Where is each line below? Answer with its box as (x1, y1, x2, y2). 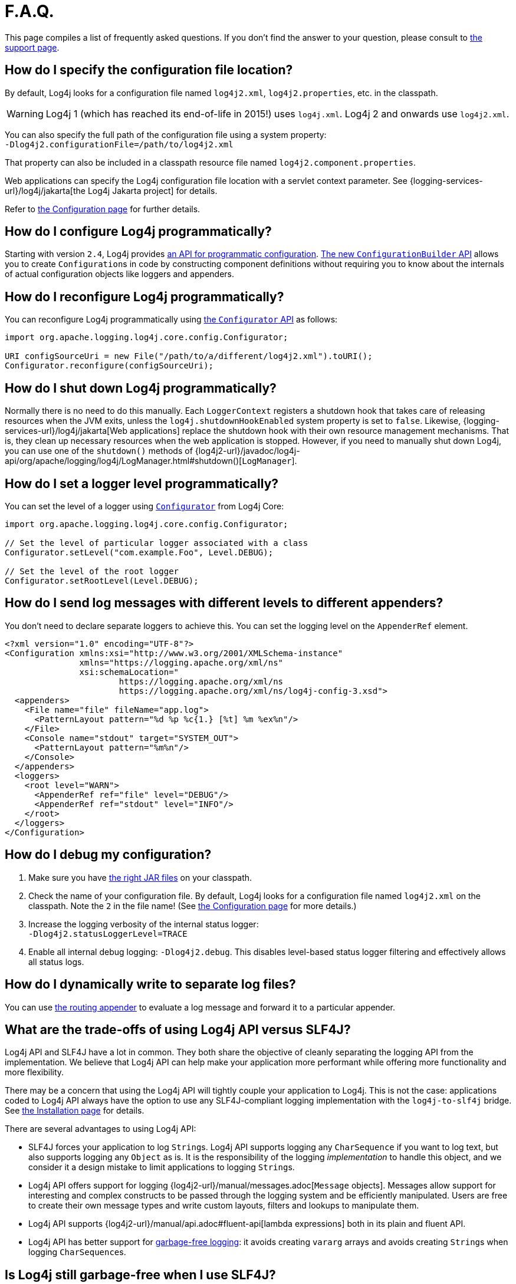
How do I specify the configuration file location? (5, 62, 293, 78)
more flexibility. (5, 1067, 64, 1078)
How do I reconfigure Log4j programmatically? (5, 289, 284, 304)
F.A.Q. (5, 1, 54, 21)
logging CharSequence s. (28, 1247, 126, 1257)
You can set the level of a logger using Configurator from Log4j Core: (5, 501, 284, 511)
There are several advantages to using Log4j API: (5, 1124, 196, 1134)
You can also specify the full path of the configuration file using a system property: (5, 129, 327, 140)
